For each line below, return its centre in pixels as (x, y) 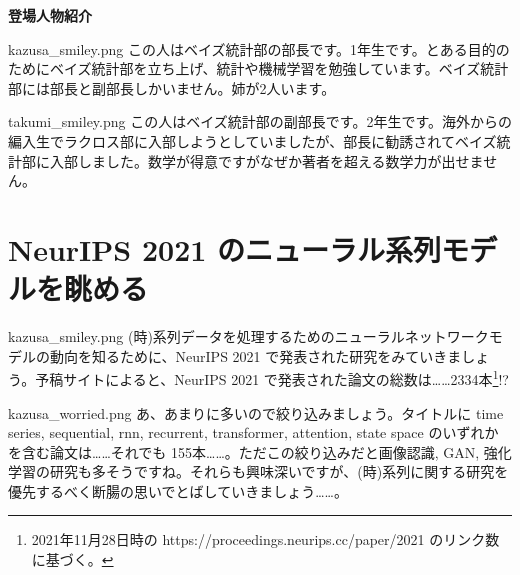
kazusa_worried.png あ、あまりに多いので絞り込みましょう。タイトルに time (256, 412)
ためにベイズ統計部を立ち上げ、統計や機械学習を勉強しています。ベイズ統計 (258, 68)
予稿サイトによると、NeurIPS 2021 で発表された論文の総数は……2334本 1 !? (272, 377)
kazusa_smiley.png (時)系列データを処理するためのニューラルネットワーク (248, 336)
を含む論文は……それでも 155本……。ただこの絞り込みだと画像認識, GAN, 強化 (260, 451)
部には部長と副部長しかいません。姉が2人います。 (172, 87)
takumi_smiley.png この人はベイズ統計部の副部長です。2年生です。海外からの (260, 121)
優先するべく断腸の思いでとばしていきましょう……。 (178, 490)
